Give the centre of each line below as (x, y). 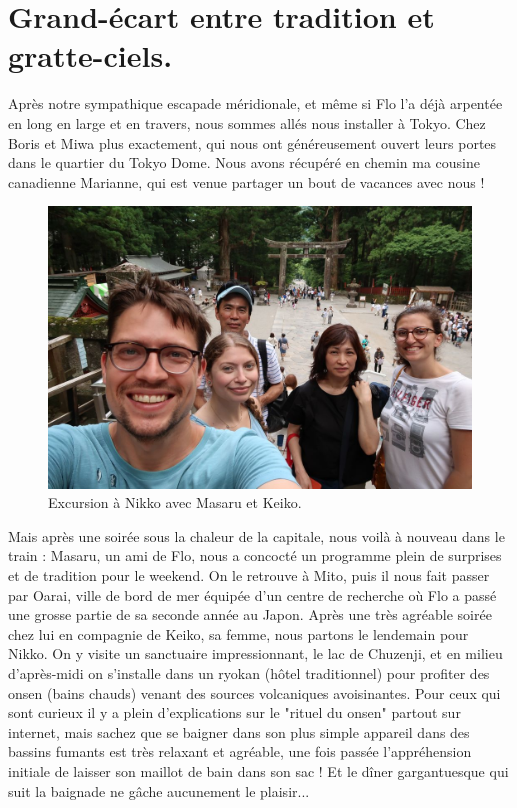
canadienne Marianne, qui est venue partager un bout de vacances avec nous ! (246, 181)
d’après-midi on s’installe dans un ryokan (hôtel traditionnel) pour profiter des (249, 673)
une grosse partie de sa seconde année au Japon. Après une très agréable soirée (250, 614)
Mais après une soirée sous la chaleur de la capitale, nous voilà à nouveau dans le (256, 535)
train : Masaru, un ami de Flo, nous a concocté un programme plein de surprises (255, 555)
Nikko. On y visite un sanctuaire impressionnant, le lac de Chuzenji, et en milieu (255, 653)
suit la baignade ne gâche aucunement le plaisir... (159, 790)
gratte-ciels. (90, 55)
